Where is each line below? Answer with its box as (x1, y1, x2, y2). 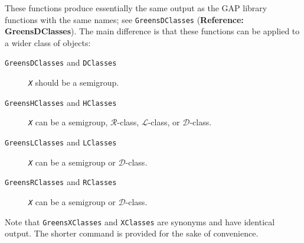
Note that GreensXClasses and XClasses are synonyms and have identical (5, 215, 275, 228)
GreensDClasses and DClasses (5, 56, 117, 69)
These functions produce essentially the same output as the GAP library (5, 2, 267, 14)
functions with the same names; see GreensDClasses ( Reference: (5, 13, 244, 25)
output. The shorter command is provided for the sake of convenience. (5, 227, 259, 239)
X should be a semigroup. (28, 76, 119, 89)
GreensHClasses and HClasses (5, 96, 117, 108)
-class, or (148, 116, 180, 128)
